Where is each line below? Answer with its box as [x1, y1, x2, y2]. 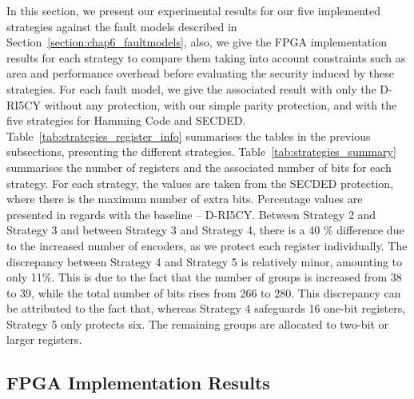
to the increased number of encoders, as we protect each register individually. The [6, 237, 408, 253]
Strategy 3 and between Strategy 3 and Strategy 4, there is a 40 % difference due [6, 221, 404, 238]
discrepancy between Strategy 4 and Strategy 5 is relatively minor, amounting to [6, 253, 403, 269]
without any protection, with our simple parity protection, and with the [44, 96, 397, 113]
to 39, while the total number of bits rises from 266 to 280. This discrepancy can [6, 284, 401, 301]
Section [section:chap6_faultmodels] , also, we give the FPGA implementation [6, 34, 387, 50]
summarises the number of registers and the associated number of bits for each [6, 158, 392, 175]
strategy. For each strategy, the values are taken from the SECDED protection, [6, 174, 394, 191]
